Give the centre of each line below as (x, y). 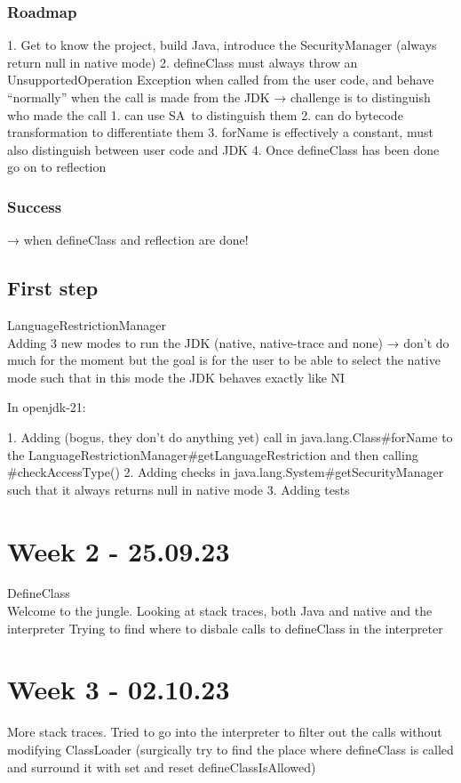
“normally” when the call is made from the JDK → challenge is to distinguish (219, 97)
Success (35, 206)
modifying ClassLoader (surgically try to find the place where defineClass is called (230, 749)
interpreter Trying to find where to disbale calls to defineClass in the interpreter (225, 628)
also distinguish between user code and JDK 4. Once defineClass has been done (223, 149)
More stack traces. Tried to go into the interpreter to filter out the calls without (225, 732)
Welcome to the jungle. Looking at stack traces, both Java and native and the (220, 611)
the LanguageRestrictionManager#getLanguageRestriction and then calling (213, 454)
